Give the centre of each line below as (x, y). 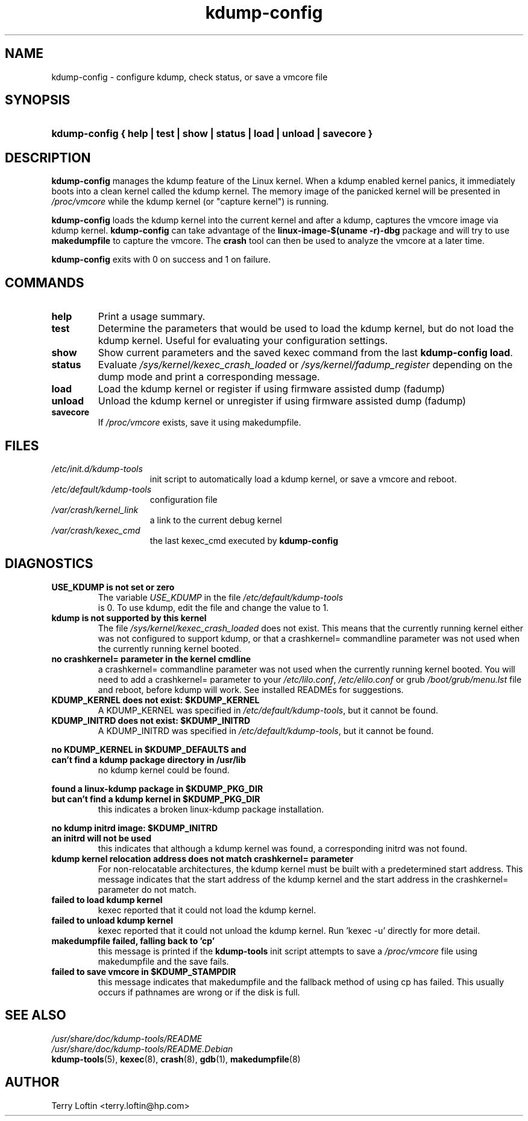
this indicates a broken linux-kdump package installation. (211, 809)
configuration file (184, 499)
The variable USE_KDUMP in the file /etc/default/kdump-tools (221, 597)
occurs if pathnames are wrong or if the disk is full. (199, 992)
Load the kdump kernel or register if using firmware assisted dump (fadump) (272, 389)
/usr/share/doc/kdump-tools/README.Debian (142, 1049)
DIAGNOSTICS (49, 564)
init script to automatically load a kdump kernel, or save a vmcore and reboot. (303, 479)
